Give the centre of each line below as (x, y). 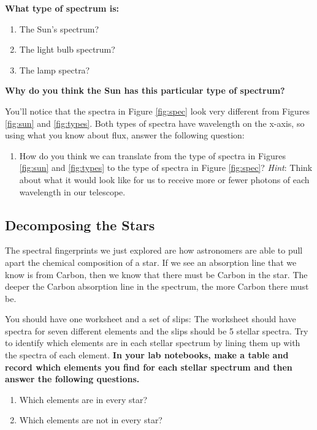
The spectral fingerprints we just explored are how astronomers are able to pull (154, 250)
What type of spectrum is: (62, 8)
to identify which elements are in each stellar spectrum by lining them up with (153, 343)
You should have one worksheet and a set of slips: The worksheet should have (151, 319)
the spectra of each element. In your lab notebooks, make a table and (147, 355)
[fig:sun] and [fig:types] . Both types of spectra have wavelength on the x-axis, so (155, 123)
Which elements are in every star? (83, 399)
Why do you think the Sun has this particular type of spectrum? (145, 90)
